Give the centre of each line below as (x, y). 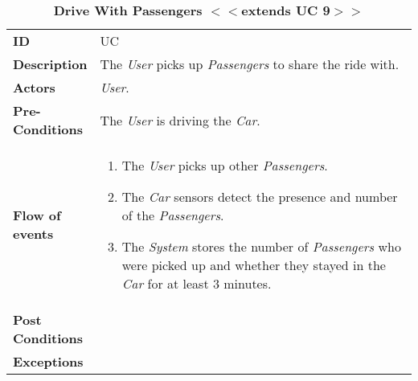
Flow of (37, 215)
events (33, 234)
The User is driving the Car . (180, 120)
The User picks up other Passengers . (225, 165)
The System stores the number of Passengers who (261, 246)
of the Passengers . (173, 215)
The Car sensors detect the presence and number (260, 197)
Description (50, 64)
